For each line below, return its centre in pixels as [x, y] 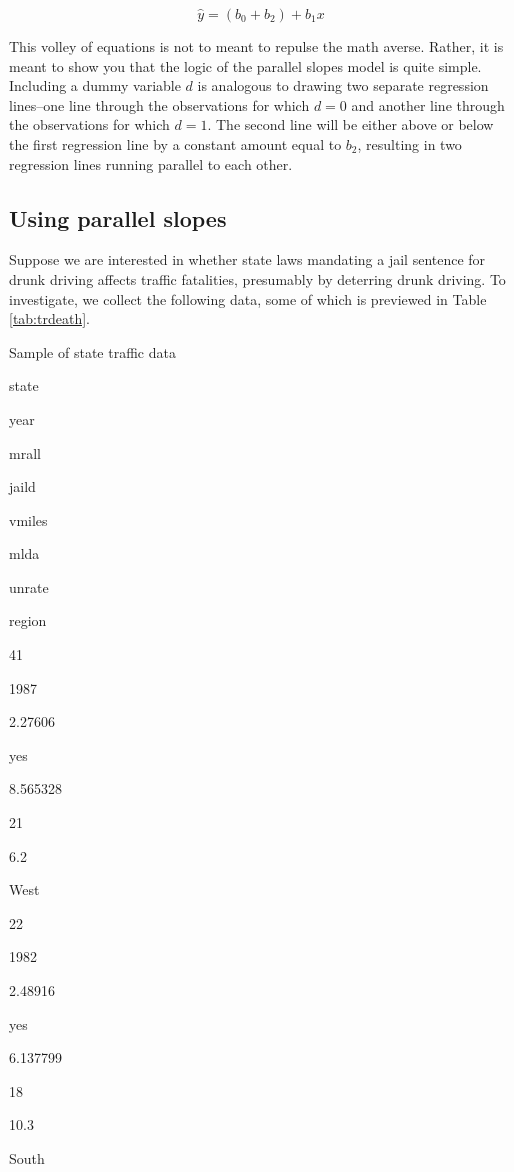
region [28, 620]
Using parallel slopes [118, 217]
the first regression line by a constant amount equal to [175, 143]
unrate [29, 586]
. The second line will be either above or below [350, 124]
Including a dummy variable [95, 85]
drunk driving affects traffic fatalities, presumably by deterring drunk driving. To [257, 278]
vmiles [28, 519]
